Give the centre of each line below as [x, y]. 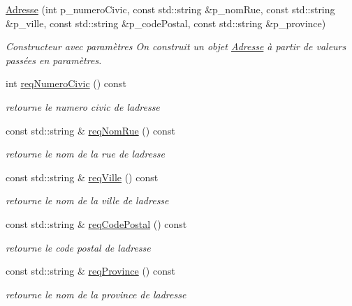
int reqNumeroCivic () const [66, 83]
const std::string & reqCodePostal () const [96, 223]
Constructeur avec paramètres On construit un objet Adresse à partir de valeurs [176, 46]
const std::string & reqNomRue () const [90, 130]
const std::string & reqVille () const [82, 177]
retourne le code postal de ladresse [78, 247]
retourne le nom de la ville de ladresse [87, 200]
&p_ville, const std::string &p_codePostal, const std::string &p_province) [166, 23]
